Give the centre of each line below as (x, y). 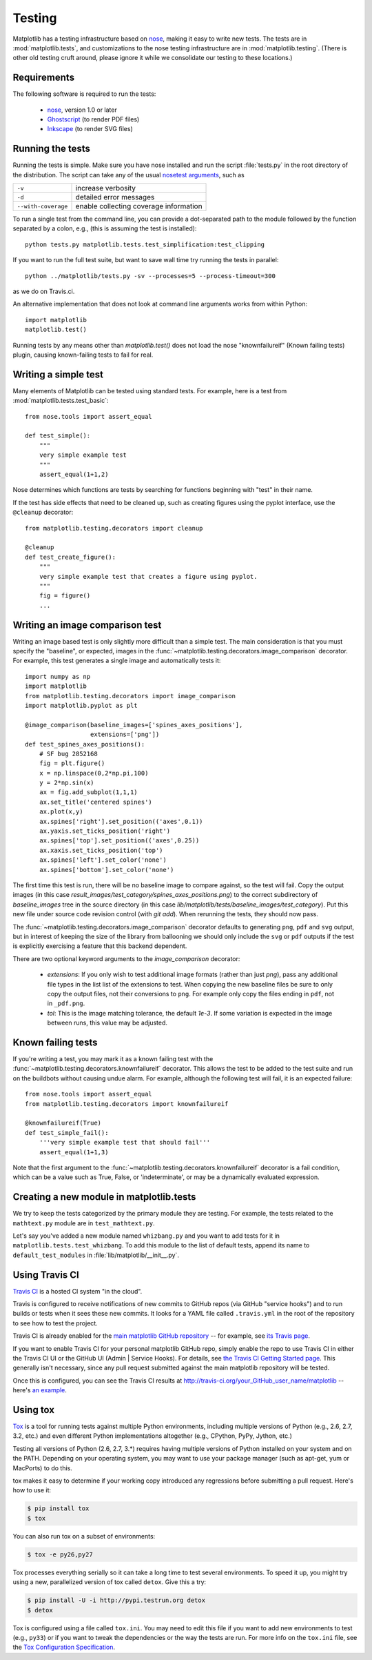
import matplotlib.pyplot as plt (81, 705)
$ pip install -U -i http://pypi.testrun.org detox (116, 1600)
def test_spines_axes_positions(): (85, 744)
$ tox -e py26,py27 (60, 1554)
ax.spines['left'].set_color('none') (103, 860)
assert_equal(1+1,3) (74, 1152)
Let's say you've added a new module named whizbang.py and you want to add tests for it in (146, 1236)
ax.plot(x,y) (61, 812)
